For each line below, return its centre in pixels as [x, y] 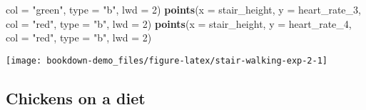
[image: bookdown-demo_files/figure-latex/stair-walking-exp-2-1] [167, 60]
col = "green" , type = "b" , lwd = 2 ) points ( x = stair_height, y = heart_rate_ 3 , [183, 9]
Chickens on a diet [76, 97]
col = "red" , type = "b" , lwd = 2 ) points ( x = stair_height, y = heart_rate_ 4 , [179, 23]
